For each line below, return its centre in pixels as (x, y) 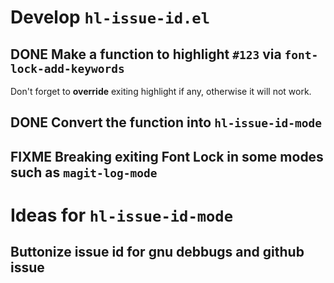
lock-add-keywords (67, 68)
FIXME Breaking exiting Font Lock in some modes (167, 156)
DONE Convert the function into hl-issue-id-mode (166, 122)
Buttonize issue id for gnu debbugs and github (157, 252)
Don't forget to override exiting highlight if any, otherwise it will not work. (161, 91)
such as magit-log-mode (84, 172)
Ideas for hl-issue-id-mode (122, 215)
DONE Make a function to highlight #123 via (146, 54)
